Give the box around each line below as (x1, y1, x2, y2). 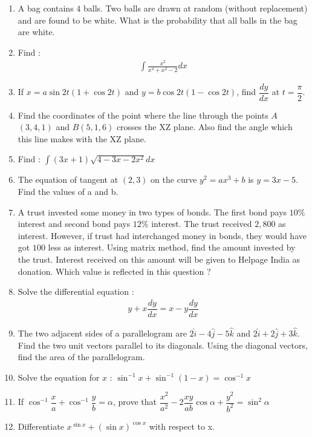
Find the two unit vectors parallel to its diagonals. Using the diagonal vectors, (18, 338, 308, 351)
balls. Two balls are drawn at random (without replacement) (83, 2, 308, 14)
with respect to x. (149, 419, 215, 432)
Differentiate (18, 419, 64, 432)
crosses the (116, 120, 157, 133)
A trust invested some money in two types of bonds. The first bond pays (18, 205, 287, 218)
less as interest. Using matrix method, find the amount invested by (48, 241, 296, 254)
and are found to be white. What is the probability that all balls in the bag (18, 13, 297, 26)
